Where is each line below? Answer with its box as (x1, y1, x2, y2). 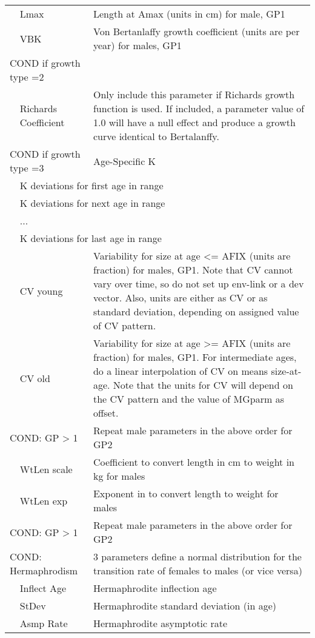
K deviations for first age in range (19, 178, 164, 192)
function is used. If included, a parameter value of (93, 101, 305, 115)
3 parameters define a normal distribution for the (93, 549, 302, 563)
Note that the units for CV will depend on (113, 378, 293, 392)
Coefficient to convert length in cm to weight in (93, 455, 294, 469)
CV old (19, 371, 50, 385)
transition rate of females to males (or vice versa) (93, 563, 302, 577)
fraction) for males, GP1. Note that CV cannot (93, 263, 293, 277)
